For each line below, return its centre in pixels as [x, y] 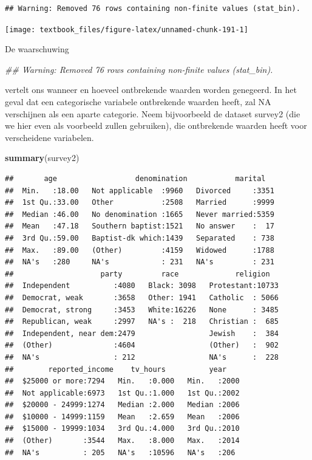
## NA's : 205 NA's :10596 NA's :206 [120, 452]
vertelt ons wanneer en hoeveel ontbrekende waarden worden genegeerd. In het [151, 90]
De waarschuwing [37, 49]
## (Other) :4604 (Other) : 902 [142, 345]
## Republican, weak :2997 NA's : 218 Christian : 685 [142, 322]
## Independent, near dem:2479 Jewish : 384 [142, 333]
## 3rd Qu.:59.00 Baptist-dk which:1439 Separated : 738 [140, 238]
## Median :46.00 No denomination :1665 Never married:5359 [140, 214]
